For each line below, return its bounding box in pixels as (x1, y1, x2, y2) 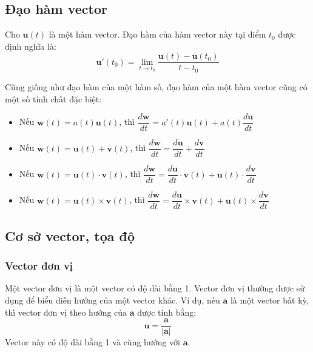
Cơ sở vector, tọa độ (5, 226, 135, 245)
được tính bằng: (137, 305, 197, 318)
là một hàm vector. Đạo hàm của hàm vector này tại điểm (49, 28, 266, 41)
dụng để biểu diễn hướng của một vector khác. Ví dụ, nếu (5, 293, 220, 306)
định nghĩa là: (5, 39, 56, 52)
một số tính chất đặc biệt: (5, 92, 102, 105)
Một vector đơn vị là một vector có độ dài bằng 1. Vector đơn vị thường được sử (5, 282, 305, 294)
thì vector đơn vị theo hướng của (5, 305, 127, 318)
